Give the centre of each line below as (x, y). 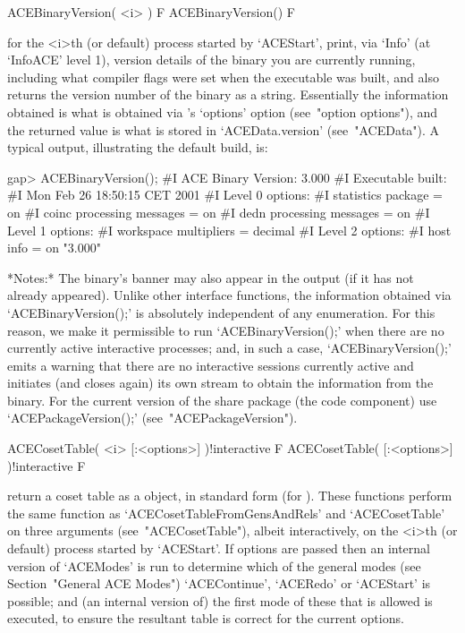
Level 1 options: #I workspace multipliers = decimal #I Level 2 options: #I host (229, 230)
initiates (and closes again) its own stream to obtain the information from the (220, 383)
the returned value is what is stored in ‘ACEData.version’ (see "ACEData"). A (224, 129)
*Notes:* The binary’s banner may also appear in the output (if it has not (211, 277)
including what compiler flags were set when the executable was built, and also (223, 77)
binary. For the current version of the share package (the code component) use (222, 400)
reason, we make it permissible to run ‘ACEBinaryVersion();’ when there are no (226, 330)
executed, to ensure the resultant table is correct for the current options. (206, 618)
